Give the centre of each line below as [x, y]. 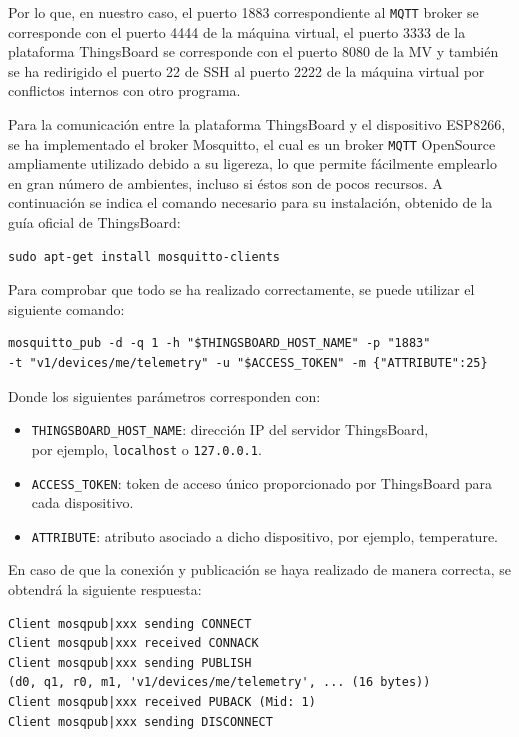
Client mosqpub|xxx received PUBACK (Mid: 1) [162, 702]
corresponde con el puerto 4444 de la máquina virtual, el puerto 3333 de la [237, 31]
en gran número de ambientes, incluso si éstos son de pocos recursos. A [225, 182]
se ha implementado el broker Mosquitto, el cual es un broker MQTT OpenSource [252, 143]
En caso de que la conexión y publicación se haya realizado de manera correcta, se [259, 569]
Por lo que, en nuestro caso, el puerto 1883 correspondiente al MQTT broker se [243, 12]
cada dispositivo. [82, 502]
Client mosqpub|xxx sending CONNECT [130, 623]
